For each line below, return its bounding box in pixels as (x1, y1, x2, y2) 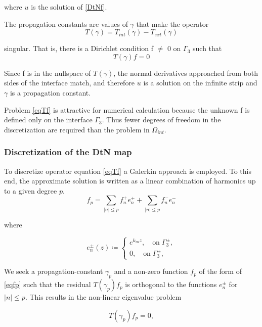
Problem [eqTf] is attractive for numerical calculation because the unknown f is (4, 104, 250, 115)
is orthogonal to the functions (125, 279, 217, 290)
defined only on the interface (4, 114, 93, 125)
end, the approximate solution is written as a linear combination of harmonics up (4, 175, 256, 186)
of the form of (199, 266, 242, 276)
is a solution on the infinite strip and (143, 77, 257, 88)
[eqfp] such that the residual (4, 279, 91, 290)
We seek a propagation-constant (4, 266, 103, 276)
